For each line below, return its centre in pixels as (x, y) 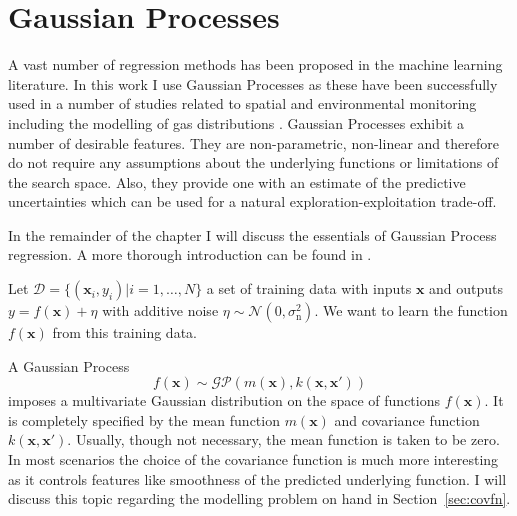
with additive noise (160, 310)
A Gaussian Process (69, 365)
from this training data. (124, 332)
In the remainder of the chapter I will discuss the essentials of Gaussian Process (252, 234)
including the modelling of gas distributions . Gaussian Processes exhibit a (236, 122)
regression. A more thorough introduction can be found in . (190, 254)
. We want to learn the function (411, 310)
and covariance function (407, 419)
